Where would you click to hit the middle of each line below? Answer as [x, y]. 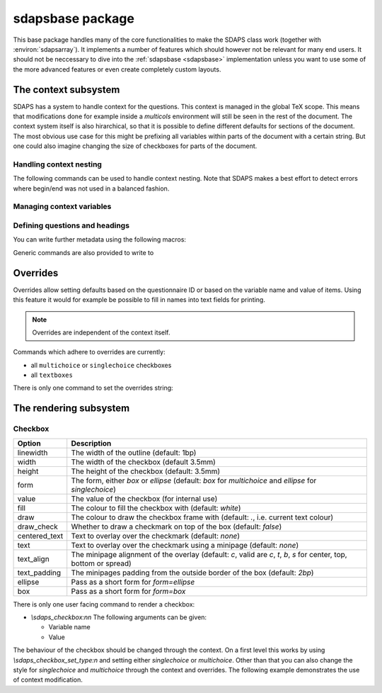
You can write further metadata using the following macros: [100, 240]
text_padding [39, 573]
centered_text [40, 536]
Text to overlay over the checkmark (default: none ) [156, 536]
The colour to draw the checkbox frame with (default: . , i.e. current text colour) [202, 517]
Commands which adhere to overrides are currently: [89, 352]
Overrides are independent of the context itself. [101, 332]
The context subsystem [66, 90]
